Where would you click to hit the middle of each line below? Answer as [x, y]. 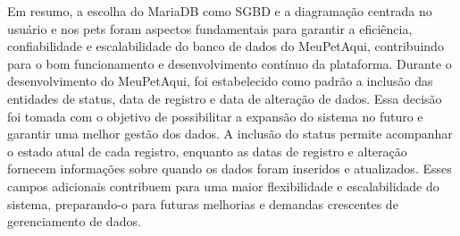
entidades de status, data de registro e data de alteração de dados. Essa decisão [225, 98]
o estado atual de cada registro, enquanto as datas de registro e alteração [207, 151]
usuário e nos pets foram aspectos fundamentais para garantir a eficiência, [210, 28]
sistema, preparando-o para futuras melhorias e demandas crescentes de [203, 203]
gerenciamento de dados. [74, 221]
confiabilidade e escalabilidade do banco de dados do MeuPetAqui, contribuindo [226, 46]
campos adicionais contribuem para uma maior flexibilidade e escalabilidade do [223, 185]
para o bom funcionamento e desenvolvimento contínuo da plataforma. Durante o [230, 63]
